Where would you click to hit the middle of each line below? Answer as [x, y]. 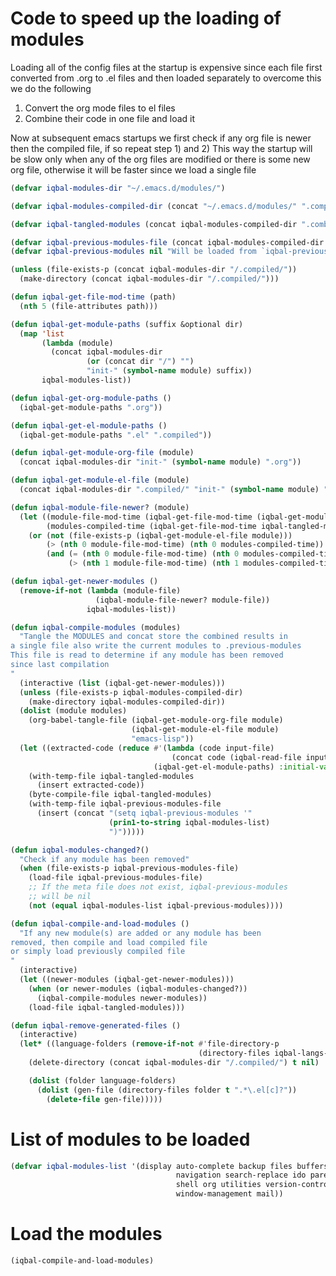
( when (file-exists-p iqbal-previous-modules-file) [129, 868]
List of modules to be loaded [130, 1139]
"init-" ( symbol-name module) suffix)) [169, 371]
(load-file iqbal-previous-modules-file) [115, 878]
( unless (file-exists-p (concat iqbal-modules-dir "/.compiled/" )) [154, 270]
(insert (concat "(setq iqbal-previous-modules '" [144, 813]
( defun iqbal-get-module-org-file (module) [102, 453]
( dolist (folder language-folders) [102, 1080]
